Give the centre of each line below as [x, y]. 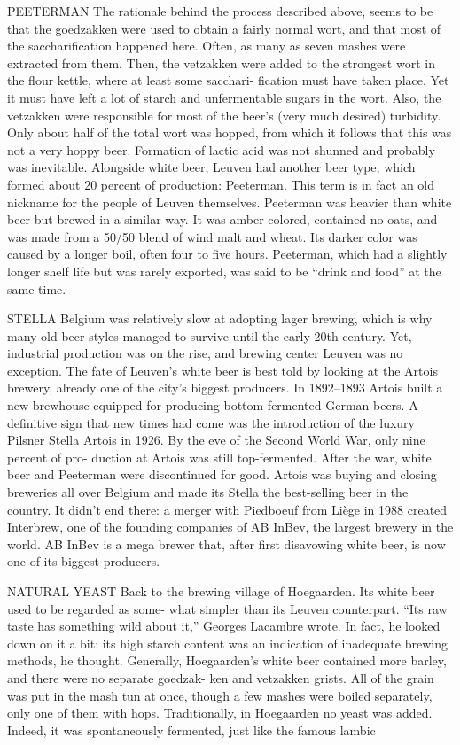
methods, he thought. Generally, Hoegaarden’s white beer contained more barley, [227, 660]
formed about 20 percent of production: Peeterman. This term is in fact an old [221, 184]
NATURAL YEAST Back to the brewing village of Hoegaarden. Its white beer [221, 591]
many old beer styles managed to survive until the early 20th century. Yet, [210, 335]
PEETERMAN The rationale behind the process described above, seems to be [220, 11]
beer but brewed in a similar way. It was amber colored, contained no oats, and [222, 219]
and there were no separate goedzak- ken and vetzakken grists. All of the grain [221, 677]
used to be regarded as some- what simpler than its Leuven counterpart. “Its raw [227, 608]
